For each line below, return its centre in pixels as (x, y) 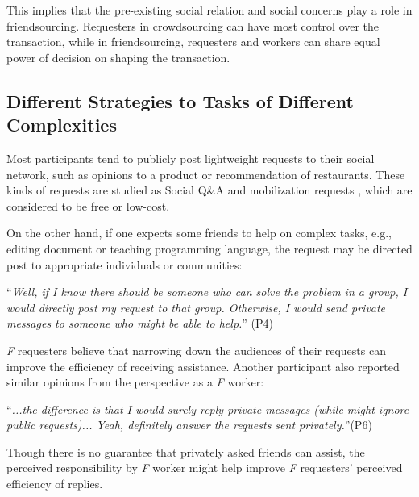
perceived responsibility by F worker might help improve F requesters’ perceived (205, 468)
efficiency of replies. (55, 484)
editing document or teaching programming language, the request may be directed (209, 248)
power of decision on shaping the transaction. (118, 57)
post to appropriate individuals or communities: (124, 264)
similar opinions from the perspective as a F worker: (135, 382)
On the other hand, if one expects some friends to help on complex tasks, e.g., (199, 233)
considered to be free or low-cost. (88, 205)
